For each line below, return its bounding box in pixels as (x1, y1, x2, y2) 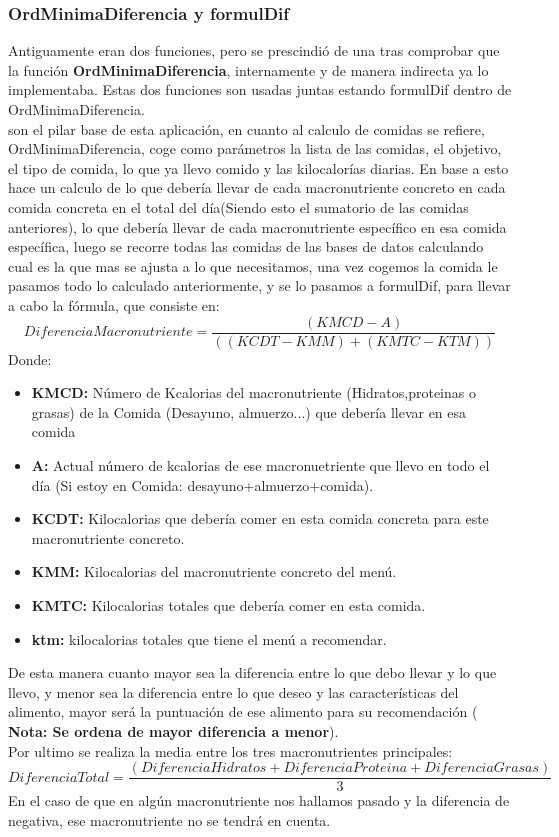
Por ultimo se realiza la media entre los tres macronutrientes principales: (8, 740, 453, 761)
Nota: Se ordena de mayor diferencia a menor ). (8, 720, 339, 741)
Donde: (8, 348, 52, 369)
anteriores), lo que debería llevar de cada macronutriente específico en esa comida (8, 216, 507, 237)
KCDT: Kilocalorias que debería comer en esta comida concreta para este (31, 508, 489, 529)
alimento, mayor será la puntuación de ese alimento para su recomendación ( (8, 701, 478, 722)
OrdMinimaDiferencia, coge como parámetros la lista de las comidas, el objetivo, (8, 138, 502, 159)
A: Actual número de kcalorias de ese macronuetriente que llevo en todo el (31, 454, 490, 475)
